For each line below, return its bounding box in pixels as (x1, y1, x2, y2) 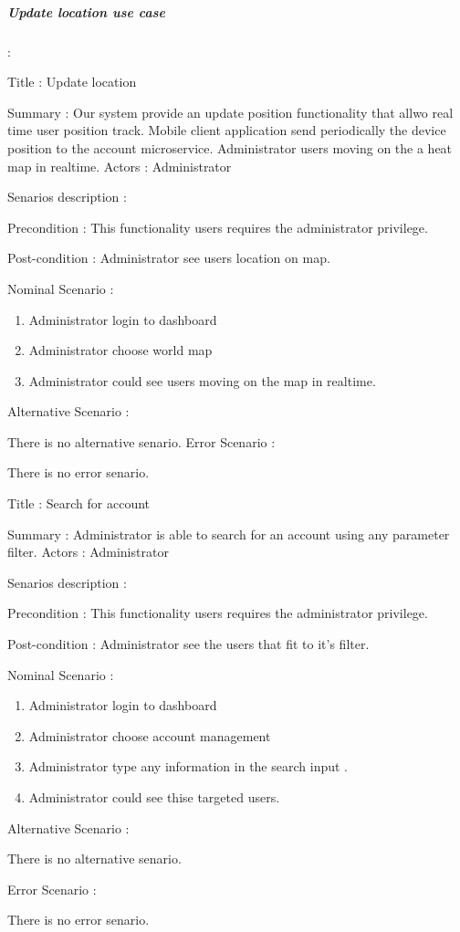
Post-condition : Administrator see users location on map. (7, 248, 330, 267)
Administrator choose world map (28, 340, 213, 360)
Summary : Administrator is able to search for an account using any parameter (7, 524, 450, 543)
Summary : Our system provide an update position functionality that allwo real (7, 102, 454, 121)
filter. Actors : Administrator (7, 542, 169, 561)
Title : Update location (7, 72, 137, 91)
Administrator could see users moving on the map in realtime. (28, 371, 376, 390)
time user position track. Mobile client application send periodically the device (7, 120, 446, 140)
